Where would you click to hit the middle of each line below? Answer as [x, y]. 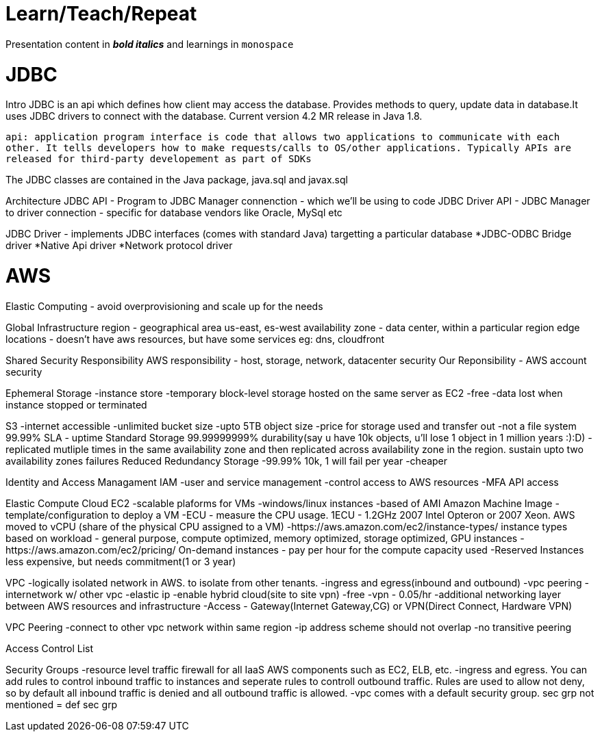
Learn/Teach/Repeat [101, 14]
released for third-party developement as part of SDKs [159, 159]
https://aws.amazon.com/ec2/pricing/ [91, 549]
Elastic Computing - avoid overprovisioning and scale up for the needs [164, 306]
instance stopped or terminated [76, 404]
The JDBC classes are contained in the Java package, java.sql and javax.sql [177, 180]
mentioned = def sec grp [62, 704]
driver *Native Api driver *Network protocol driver [119, 246]
